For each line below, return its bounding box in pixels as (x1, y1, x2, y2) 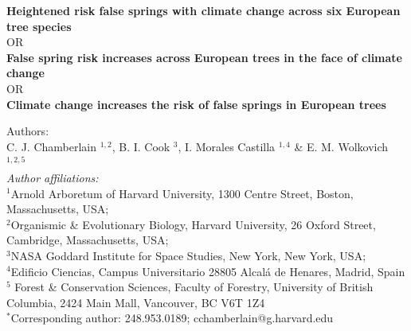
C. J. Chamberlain (6, 138, 97, 154)
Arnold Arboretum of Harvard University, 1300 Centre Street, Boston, (10, 185, 354, 201)
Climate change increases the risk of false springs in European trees (6, 95, 386, 112)
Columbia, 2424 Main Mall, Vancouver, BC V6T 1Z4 (6, 294, 265, 310)
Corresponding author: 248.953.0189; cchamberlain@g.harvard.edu (10, 310, 334, 326)
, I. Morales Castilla (178, 138, 276, 154)
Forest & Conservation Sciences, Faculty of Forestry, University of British (14, 278, 374, 295)
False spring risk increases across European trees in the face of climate (6, 49, 402, 65)
